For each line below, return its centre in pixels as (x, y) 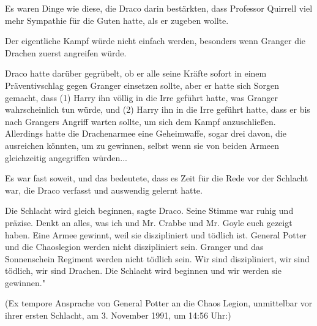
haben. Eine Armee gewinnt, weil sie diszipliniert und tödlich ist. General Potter (156, 234)
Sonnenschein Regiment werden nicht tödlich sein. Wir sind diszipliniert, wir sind (157, 258)
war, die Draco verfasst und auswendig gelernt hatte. (104, 190)
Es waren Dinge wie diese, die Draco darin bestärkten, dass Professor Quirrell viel (159, 8)
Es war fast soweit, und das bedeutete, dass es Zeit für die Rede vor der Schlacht (157, 178)
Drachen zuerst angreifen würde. (66, 52)
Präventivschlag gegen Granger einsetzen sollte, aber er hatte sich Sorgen (142, 85)
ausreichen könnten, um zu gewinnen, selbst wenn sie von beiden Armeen (142, 145)
